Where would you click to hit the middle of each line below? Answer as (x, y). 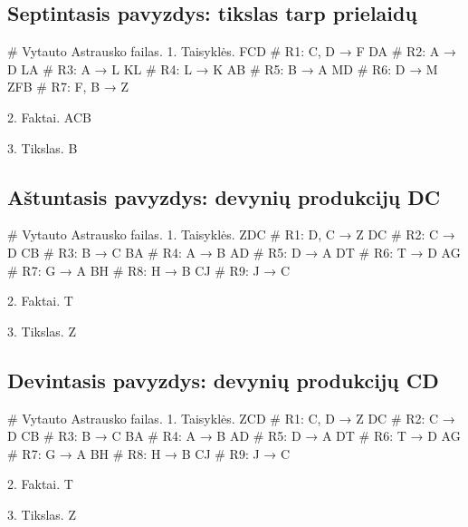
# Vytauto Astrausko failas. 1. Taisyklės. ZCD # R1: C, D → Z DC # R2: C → (231, 418)
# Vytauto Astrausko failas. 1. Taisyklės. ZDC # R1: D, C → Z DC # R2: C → (231, 234)
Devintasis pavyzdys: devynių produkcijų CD (223, 380)
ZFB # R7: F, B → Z (68, 87)
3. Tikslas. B (43, 147)
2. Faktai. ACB (49, 117)
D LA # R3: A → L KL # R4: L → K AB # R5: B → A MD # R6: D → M (223, 68)
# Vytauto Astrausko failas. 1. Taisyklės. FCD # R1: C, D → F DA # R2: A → (232, 51)
